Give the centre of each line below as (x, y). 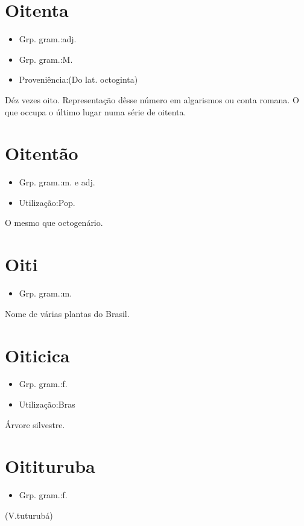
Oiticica (37, 355)
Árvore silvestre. (35, 424)
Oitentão (42, 153)
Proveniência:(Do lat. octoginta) (78, 79)
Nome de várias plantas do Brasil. (67, 313)
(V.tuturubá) (29, 515)
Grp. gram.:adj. (48, 39)
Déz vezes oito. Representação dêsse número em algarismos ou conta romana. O (152, 99)
